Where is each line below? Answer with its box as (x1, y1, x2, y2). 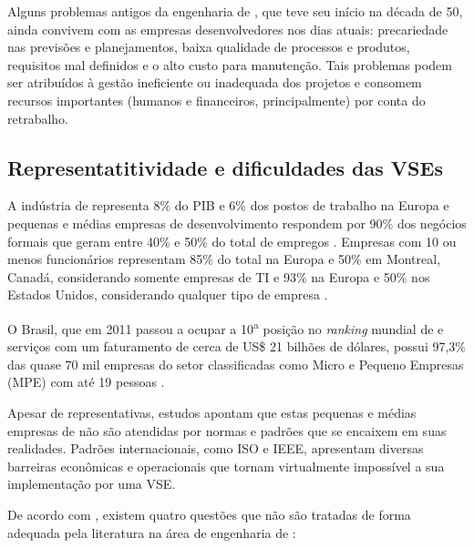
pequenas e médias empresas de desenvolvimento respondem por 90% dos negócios (7, 213, 467, 232)
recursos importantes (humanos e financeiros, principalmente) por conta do (7, 90, 426, 109)
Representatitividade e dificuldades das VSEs (7, 153, 443, 181)
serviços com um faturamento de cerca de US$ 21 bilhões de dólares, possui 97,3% (7, 337, 467, 356)
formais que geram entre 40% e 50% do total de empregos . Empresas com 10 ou (7, 231, 457, 250)
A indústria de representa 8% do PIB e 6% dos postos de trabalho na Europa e (7, 196, 449, 215)
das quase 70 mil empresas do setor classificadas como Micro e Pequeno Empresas (7, 354, 464, 373)
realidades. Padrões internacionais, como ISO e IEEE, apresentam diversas (7, 439, 424, 458)
